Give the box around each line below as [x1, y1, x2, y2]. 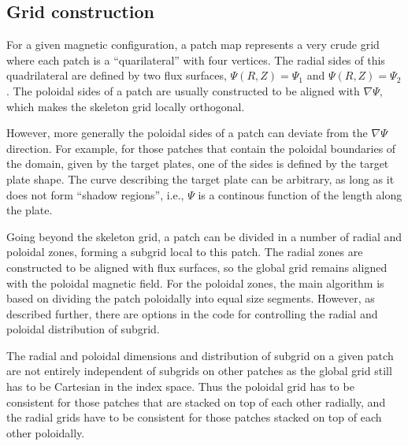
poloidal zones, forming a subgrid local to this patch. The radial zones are [6, 243, 363, 260]
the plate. [6, 202, 53, 218]
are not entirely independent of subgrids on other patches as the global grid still [6, 362, 392, 379]
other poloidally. [6, 424, 85, 440]
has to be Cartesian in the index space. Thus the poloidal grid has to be [6, 378, 354, 395]
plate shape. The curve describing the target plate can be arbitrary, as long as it [6, 170, 395, 187]
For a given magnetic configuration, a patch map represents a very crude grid [6, 36, 380, 53]
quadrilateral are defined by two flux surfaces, [6, 67, 227, 84]
